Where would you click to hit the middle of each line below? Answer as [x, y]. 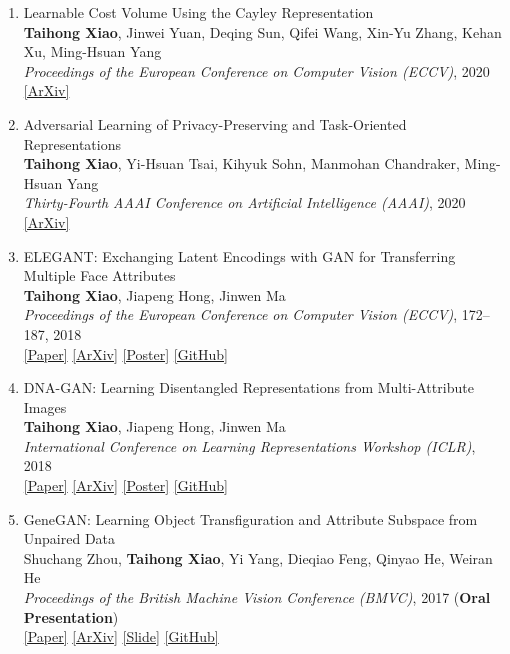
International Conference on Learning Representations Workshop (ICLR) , [249, 445]
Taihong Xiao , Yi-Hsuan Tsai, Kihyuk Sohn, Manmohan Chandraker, [241, 163]
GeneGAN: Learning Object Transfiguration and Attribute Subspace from [250, 518]
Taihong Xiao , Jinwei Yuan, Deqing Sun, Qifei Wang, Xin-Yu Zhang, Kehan [262, 31]
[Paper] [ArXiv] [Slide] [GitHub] [121, 636]
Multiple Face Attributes [99, 275]
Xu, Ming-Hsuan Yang [92, 51]
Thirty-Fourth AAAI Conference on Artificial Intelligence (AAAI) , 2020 [244, 202]
